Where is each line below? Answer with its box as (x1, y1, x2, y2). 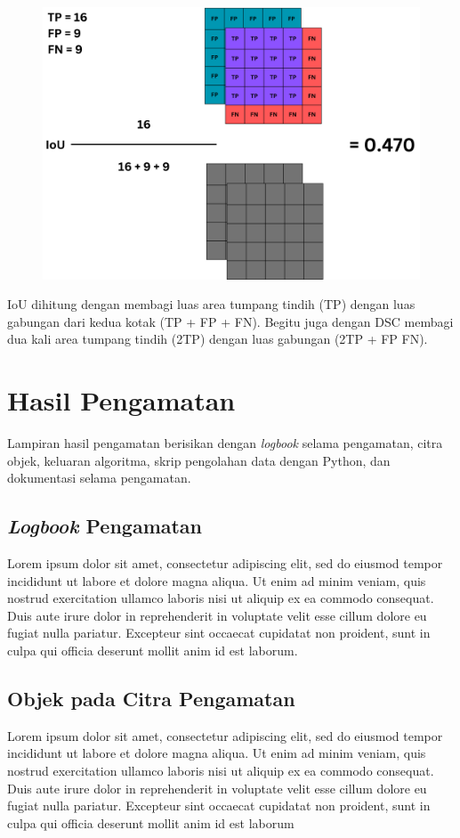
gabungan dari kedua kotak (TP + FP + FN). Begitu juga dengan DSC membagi (7, 312, 454, 330)
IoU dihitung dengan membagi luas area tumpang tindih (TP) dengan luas (7, 295, 416, 313)
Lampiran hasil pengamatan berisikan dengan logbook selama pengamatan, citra (7, 434, 443, 452)
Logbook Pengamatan (7, 512, 203, 540)
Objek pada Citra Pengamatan (7, 685, 295, 712)
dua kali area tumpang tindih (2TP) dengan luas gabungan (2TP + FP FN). (7, 330, 428, 348)
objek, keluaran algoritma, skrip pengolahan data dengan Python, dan (7, 451, 391, 469)
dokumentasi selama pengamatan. (7, 468, 191, 487)
